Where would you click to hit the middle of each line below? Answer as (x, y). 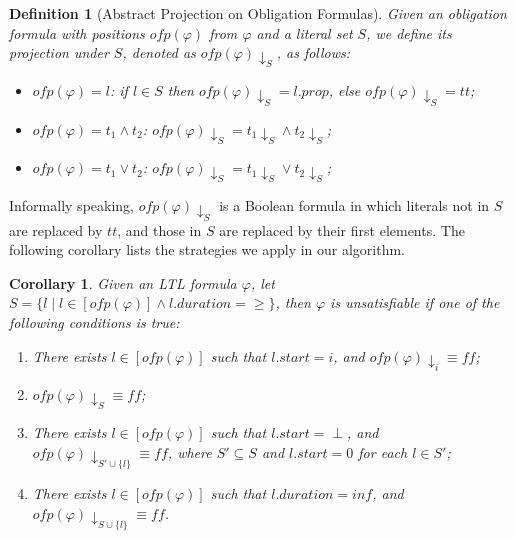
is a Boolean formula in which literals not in (354, 205)
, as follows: (313, 52)
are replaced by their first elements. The (342, 229)
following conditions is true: (94, 322)
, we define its (409, 32)
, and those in (159, 229)
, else (344, 90)
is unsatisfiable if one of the (415, 302)
